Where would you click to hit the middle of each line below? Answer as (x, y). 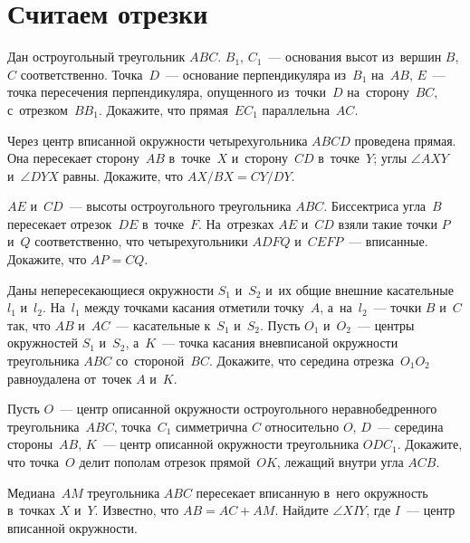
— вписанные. (388, 241)
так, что (29, 324)
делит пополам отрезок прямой (165, 462)
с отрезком (38, 109)
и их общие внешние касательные (360, 289)
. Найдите (302, 510)
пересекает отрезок (60, 223)
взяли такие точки (388, 223)
